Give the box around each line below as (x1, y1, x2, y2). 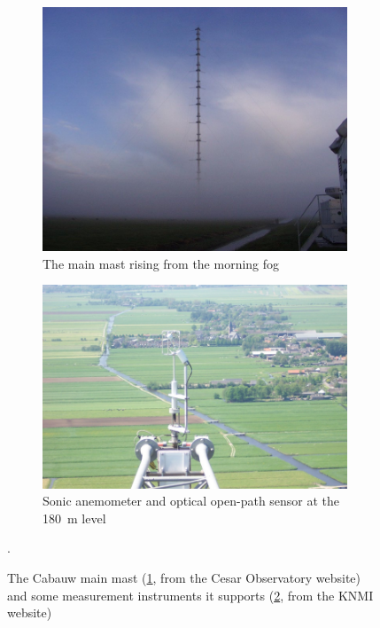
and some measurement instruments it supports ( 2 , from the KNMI (7, 585, 374, 604)
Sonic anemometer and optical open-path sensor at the (43, 491, 340, 510)
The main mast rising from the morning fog (43, 254, 280, 272)
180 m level (43, 508, 106, 527)
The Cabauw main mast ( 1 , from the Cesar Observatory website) (7, 568, 361, 586)
